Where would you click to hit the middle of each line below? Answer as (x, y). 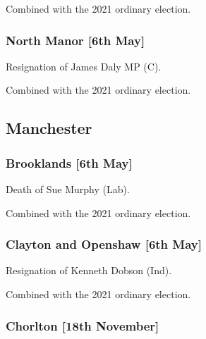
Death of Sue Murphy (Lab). (68, 189)
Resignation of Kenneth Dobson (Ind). (89, 270)
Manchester (49, 128)
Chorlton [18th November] (83, 325)
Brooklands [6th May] (69, 162)
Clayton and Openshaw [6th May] (104, 244)
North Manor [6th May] (75, 40)
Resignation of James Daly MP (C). (84, 66)
